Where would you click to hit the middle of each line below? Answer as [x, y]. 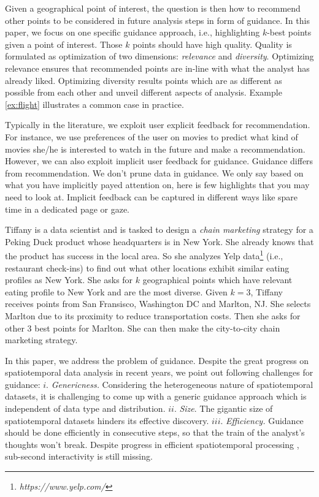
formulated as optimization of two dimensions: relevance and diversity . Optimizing [159, 56]
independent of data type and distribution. [85, 408]
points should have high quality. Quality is [212, 44]
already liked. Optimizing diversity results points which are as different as [144, 80]
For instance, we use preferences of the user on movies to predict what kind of [152, 136]
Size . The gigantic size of [226, 408]
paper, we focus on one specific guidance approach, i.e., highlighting [133, 32]
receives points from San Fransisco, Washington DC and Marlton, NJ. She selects [158, 304]
